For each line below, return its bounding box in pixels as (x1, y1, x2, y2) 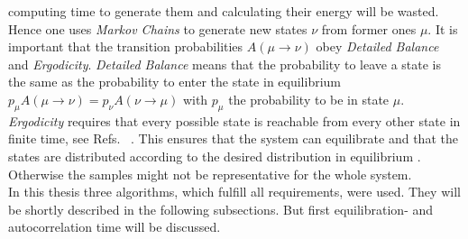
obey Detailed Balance (316, 37, 439, 56)
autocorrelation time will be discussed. (8, 217, 221, 236)
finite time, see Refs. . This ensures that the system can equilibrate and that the (8, 129, 458, 148)
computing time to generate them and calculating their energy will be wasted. (8, 2, 439, 20)
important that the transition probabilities (8, 37, 243, 56)
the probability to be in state (228, 89, 390, 108)
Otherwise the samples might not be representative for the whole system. (8, 164, 412, 183)
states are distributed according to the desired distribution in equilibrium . (8, 146, 421, 165)
